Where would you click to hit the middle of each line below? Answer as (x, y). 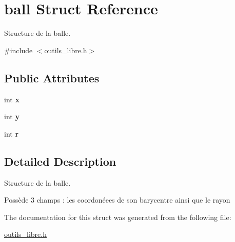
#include (18, 50)
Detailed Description (60, 161)
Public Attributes (52, 78)
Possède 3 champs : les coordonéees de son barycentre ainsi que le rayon (117, 200)
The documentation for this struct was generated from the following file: (118, 217)
